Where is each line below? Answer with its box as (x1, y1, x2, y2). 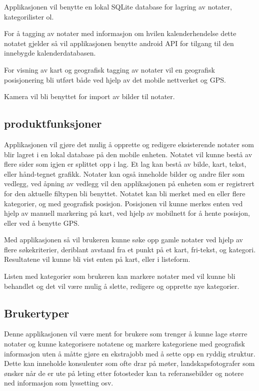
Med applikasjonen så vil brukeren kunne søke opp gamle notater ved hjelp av (4, 234, 243, 245)
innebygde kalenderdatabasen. (4, 48, 96, 58)
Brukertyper (4, 305, 69, 320)
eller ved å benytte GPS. (4, 217, 79, 228)
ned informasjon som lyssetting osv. (4, 377, 113, 388)
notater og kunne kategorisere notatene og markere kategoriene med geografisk (4, 338, 245, 349)
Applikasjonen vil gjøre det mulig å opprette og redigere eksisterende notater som (4, 139, 254, 149)
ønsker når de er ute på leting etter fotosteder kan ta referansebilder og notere (4, 367, 244, 378)
